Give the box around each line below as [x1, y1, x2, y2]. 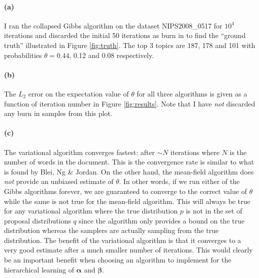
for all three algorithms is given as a [136, 88, 247, 98]
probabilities [4, 49, 42, 60]
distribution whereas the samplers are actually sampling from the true [4, 225, 219, 235]
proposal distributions [4, 215, 71, 225]
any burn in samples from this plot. [4, 108, 112, 118]
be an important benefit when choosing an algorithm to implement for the [4, 254, 231, 265]
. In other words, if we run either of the [119, 176, 240, 186]
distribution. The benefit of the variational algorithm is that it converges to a [4, 234, 241, 245]
